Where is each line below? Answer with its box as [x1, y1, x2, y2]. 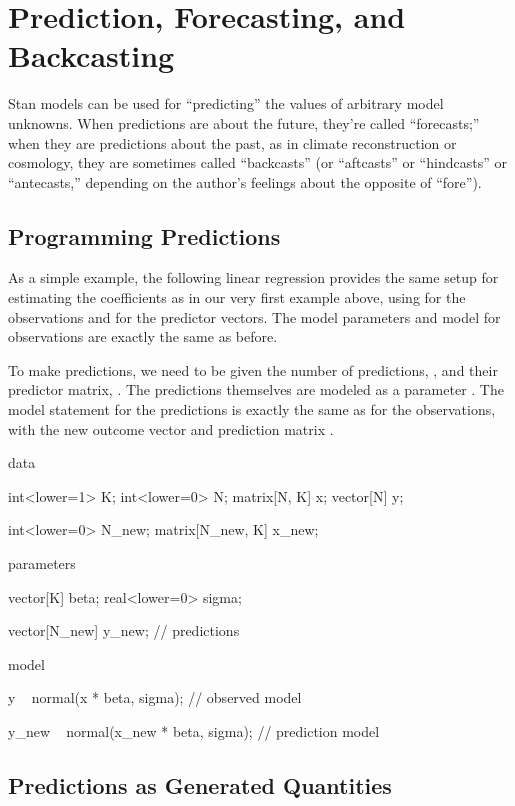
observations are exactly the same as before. [8, 326, 278, 347]
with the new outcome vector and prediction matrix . [8, 418, 334, 439]
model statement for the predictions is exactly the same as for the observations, [8, 399, 496, 420]
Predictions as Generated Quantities [8, 769, 392, 800]
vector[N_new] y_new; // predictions [8, 620, 240, 641]
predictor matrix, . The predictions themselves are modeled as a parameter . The [8, 379, 504, 400]
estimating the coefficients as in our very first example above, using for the [8, 287, 466, 308]
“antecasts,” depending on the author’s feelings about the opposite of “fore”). [8, 171, 482, 192]
